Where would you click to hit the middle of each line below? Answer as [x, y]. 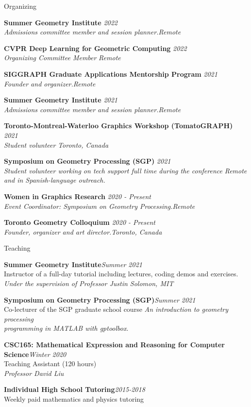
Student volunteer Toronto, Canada [56, 144]
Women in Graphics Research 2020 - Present [78, 196]
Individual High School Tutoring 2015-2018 [75, 389]
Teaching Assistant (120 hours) [50, 364]
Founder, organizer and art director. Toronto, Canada [83, 231]
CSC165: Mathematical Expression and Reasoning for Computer [114, 345]
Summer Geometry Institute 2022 [61, 22]
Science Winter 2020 [35, 354]
